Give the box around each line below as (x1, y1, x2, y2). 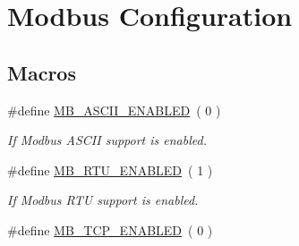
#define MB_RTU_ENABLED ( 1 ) (7, 160, 213, 179)
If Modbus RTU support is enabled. (7, 191, 199, 209)
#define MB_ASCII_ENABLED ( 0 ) (7, 100, 221, 119)
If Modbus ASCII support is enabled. (7, 131, 207, 149)
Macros (7, 58, 76, 86)
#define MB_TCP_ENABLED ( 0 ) (7, 220, 213, 239)
